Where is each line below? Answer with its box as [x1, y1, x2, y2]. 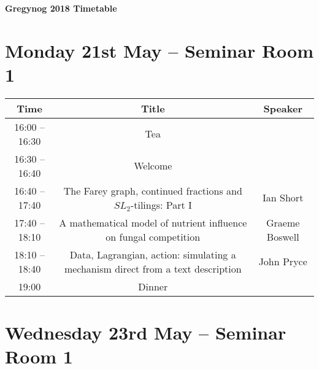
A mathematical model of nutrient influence [59, 215, 247, 230]
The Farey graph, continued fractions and [63, 183, 242, 198]
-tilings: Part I [130, 197, 192, 212]
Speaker [263, 101, 302, 115]
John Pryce [258, 254, 307, 269]
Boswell [266, 229, 299, 244]
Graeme [266, 215, 300, 230]
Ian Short [263, 190, 304, 205]
